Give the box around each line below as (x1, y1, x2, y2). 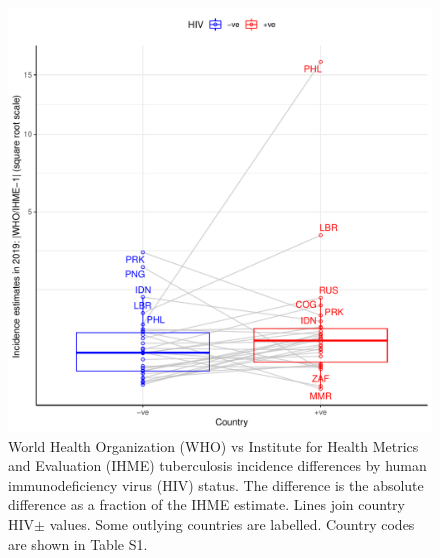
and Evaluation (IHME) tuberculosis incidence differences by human (8, 455, 427, 476)
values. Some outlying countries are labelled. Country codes (49, 513, 415, 534)
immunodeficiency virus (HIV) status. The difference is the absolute (8, 474, 424, 495)
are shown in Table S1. (8, 533, 148, 554)
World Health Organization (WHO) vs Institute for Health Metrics (8, 435, 419, 456)
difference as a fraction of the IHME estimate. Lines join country (8, 494, 405, 515)
